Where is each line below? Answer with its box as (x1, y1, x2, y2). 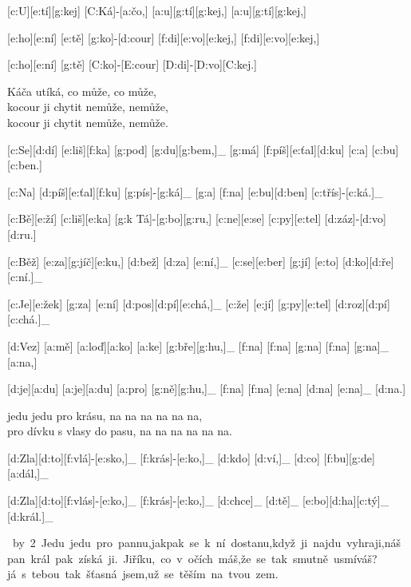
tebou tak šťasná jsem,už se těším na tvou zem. (31, 565, 279, 582)
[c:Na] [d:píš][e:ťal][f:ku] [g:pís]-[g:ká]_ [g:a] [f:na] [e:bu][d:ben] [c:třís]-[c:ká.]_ (7, 183, 383, 200)
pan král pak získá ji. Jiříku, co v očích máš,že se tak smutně (7, 549, 328, 566)
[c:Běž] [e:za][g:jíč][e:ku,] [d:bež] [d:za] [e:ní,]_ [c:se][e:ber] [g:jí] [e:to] (7, 252, 339, 269)
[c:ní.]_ (7, 268, 42, 285)
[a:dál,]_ (7, 465, 49, 482)
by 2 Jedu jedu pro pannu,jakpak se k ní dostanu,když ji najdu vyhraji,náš (12, 534, 401, 551)
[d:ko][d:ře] (342, 252, 394, 269)
